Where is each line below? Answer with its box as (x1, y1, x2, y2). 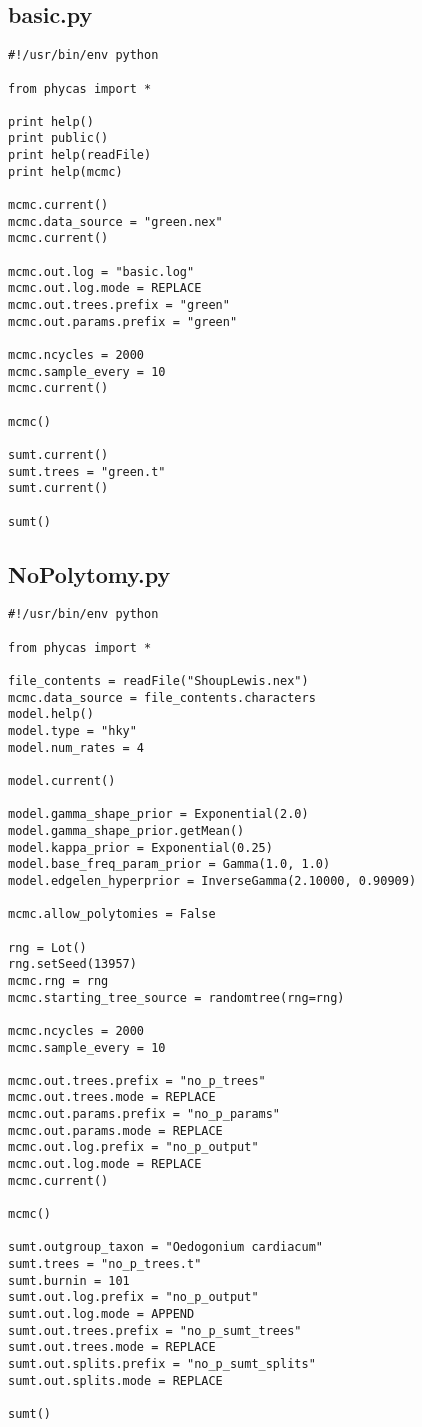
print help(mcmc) (8, 164, 123, 179)
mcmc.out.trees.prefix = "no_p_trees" (8, 1073, 266, 1088)
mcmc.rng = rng (8, 973, 109, 988)
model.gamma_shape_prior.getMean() (8, 823, 245, 838)
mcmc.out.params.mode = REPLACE (8, 1123, 223, 1138)
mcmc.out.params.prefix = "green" (8, 314, 238, 329)
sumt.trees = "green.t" (8, 464, 166, 479)
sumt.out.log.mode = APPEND (8, 1307, 195, 1321)
